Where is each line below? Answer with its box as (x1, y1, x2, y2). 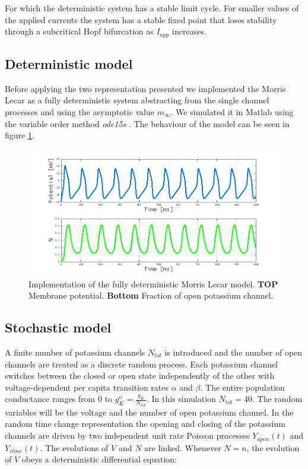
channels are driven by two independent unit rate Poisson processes (5, 429, 250, 442)
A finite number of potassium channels (5, 346, 145, 359)
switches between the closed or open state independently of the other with (5, 369, 275, 382)
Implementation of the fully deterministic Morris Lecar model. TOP (28, 277, 278, 290)
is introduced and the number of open (164, 346, 303, 359)
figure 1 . (5, 129, 34, 141)
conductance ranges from (5, 392, 96, 405)
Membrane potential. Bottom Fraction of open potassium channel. (28, 289, 274, 302)
